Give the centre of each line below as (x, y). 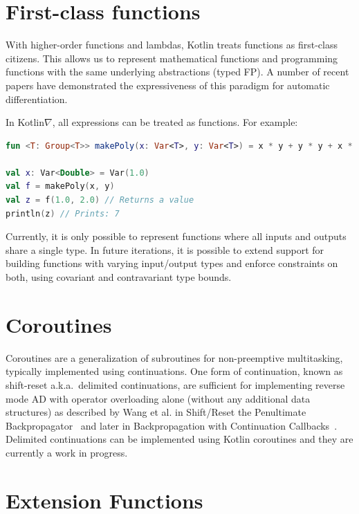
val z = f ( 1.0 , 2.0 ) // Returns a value (100, 200)
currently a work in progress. (67, 452)
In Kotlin (25, 122)
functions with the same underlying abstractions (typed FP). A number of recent (177, 72)
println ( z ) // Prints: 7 (63, 213)
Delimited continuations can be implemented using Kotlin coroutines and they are (179, 439)
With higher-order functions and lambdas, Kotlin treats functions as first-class (172, 45)
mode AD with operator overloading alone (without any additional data (158, 398)
